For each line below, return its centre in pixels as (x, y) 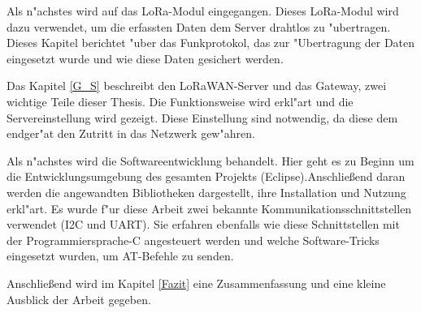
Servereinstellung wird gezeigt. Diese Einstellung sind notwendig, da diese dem (202, 117)
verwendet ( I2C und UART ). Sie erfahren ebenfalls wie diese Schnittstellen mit (203, 224)
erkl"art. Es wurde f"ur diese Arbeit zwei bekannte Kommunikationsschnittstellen (209, 208)
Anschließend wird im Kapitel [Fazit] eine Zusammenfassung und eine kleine (196, 283)
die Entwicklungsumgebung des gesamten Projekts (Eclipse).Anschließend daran (206, 176)
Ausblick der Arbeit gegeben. (79, 299)
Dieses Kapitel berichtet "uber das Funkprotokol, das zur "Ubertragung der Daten (211, 43)
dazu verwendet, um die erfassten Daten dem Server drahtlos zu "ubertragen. (199, 26)
